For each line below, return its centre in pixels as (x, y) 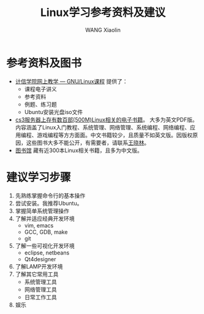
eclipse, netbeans (47, 253)
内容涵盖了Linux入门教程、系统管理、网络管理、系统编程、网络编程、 (103, 127)
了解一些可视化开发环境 (45, 245)
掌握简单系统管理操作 (42, 211)
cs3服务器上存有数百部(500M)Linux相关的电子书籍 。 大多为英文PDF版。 (106, 120)
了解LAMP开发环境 (39, 266)
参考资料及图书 (44, 63)
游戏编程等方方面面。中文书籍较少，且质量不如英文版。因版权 (115, 135)
